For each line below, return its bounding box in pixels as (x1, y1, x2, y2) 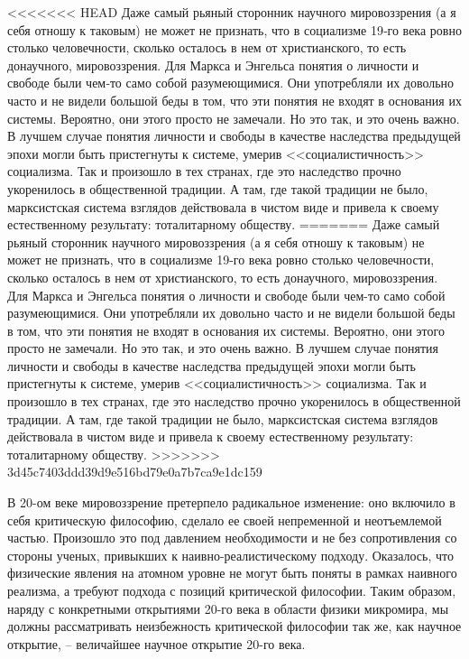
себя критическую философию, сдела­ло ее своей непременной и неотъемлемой (7, 510, 442, 529)
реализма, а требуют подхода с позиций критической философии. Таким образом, (7, 581, 456, 599)
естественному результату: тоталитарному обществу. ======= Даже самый (7, 215, 440, 234)
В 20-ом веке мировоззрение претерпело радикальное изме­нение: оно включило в (7, 493, 455, 512)
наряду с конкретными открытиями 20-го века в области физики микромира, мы (7, 599, 449, 617)
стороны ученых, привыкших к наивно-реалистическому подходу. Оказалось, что (7, 545, 454, 564)
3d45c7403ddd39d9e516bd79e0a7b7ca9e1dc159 (7, 462, 262, 481)
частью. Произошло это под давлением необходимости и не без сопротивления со (7, 528, 457, 547)
